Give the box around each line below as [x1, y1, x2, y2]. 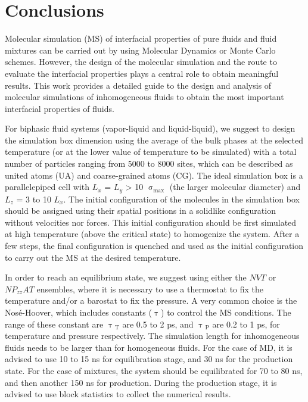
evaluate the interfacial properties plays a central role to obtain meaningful [5, 67, 279, 79]
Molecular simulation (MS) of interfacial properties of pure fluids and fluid [5, 32, 277, 45]
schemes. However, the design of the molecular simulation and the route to [5, 55, 277, 68]
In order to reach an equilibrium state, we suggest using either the [5, 271, 247, 283]
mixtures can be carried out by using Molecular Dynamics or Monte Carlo [5, 43, 276, 56]
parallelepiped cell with [5, 180, 90, 193]
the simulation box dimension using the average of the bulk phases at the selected [5, 133, 303, 146]
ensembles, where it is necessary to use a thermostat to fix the [36, 282, 264, 295]
